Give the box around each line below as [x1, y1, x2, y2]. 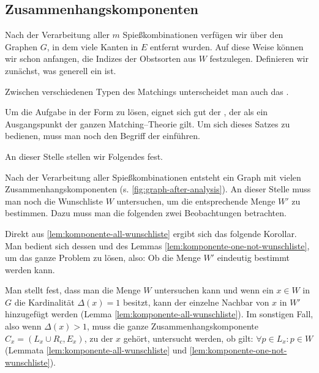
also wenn [5, 320, 42, 333]
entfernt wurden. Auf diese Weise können [149, 40, 304, 53]
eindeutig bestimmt [217, 251, 290, 264]
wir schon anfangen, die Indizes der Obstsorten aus [5, 52, 197, 65]
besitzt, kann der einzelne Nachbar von [122, 295, 269, 308]
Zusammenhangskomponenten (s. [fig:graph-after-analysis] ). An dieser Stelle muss [5, 183, 311, 195]
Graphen [5, 40, 38, 53]
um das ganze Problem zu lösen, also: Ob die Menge [5, 251, 201, 264]
